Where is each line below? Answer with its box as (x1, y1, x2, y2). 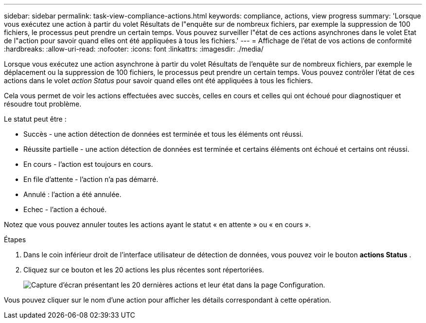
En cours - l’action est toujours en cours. (23, 160, 153, 168)
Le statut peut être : (4, 115, 67, 123)
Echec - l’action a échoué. (23, 205, 106, 214)
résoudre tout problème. (4, 100, 82, 108)
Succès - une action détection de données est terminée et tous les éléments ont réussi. (23, 130, 303, 138)
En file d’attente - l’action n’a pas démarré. (23, 175, 159, 183)
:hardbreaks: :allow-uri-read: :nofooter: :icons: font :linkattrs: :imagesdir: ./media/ (4, 45, 264, 53)
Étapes (4, 235, 26, 244)
